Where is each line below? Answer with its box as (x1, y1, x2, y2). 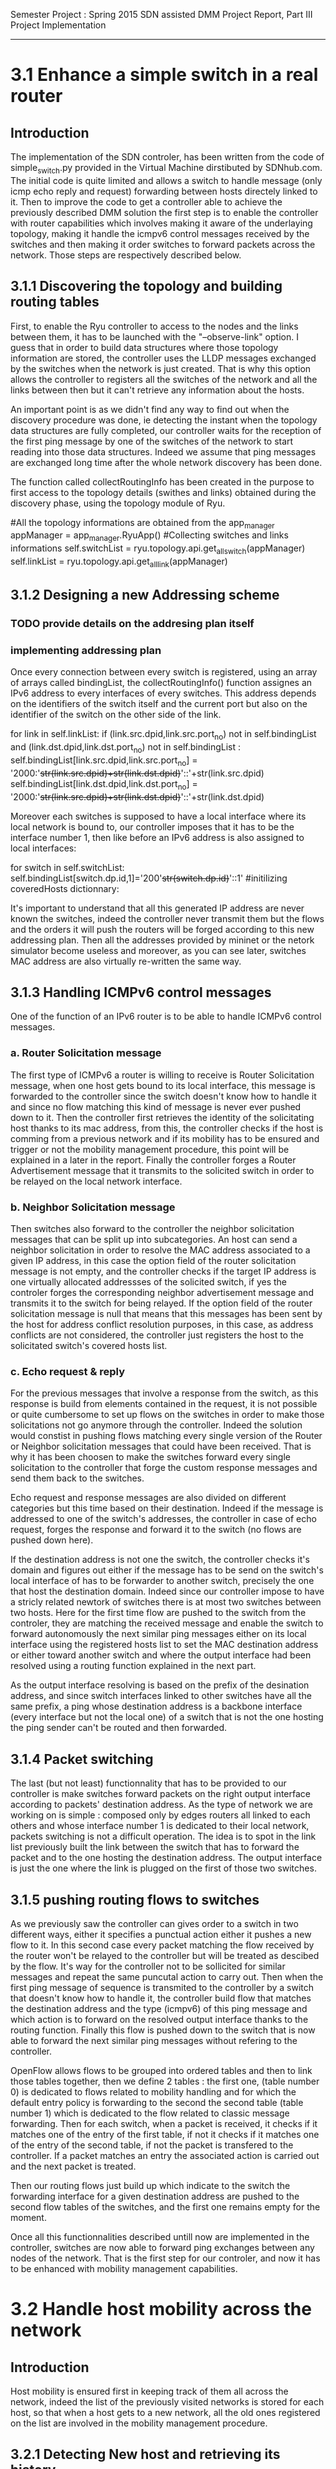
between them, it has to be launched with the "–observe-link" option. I (10, 330, 299, 343)
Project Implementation (10, 19, 107, 31)
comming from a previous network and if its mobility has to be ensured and (10, 1132, 320, 1144)
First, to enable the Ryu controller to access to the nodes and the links (10, 320, 299, 332)
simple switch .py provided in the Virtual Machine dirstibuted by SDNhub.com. (10, 162, 323, 176)
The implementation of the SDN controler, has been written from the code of (10, 151, 325, 163)
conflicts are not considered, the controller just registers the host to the (10, 1329, 304, 1341)
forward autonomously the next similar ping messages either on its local (10, 1628, 307, 1640)
